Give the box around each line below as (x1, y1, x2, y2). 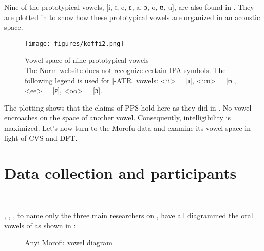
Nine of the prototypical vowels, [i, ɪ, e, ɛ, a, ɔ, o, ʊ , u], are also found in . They (4, 2, 254, 12)
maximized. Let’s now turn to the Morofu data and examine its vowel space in (4, 122, 251, 133)
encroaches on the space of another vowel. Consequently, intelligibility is (4, 112, 231, 123)
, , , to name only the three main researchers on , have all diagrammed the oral (4, 209, 253, 220)
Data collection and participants (4, 163, 237, 184)
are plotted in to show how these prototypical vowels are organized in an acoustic (4, 11, 260, 22)
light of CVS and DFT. (4, 132, 78, 143)
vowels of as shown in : (4, 220, 76, 230)
